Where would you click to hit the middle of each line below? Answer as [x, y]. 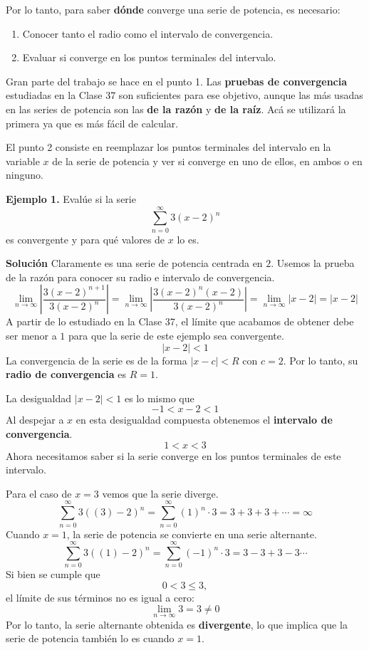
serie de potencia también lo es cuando [90, 638]
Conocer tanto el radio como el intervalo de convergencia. [148, 33]
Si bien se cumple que [53, 574]
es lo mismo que [159, 398]
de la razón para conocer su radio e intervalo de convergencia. [140, 277]
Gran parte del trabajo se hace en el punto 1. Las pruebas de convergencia [177, 81]
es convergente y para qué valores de [85, 239]
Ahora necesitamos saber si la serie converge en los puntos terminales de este [173, 455]
